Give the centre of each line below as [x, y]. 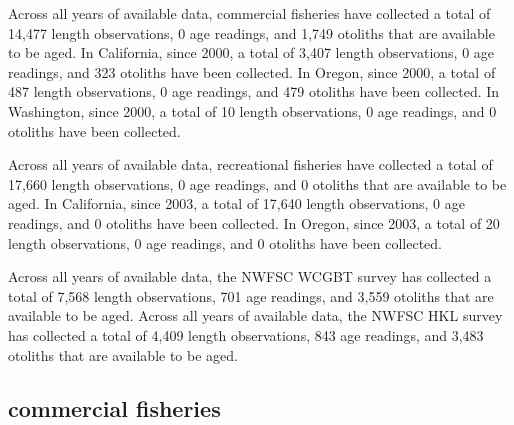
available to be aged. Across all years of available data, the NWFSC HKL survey [255, 315]
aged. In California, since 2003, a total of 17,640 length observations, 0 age [236, 203]
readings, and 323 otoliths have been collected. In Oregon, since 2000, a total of [252, 71]
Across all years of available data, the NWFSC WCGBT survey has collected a [250, 276]
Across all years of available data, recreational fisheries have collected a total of [250, 164]
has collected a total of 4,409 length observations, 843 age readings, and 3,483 [246, 334]
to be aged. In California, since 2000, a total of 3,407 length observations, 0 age [251, 52]
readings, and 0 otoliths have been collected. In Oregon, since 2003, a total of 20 [254, 222]
